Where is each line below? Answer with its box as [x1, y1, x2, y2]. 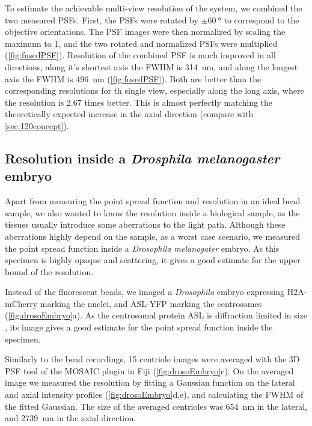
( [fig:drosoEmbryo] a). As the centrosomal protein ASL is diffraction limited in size [5, 309, 308, 321]
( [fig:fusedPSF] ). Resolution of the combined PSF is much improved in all [5, 49, 276, 61]
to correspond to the [224, 13, 299, 26]
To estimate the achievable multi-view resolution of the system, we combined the [5, 2, 302, 14]
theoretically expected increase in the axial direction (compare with [5, 108, 254, 120]
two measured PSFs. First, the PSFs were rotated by [5, 13, 198, 26]
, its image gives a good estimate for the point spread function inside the [5, 321, 273, 333]
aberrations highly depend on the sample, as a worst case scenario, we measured [5, 230, 301, 242]
